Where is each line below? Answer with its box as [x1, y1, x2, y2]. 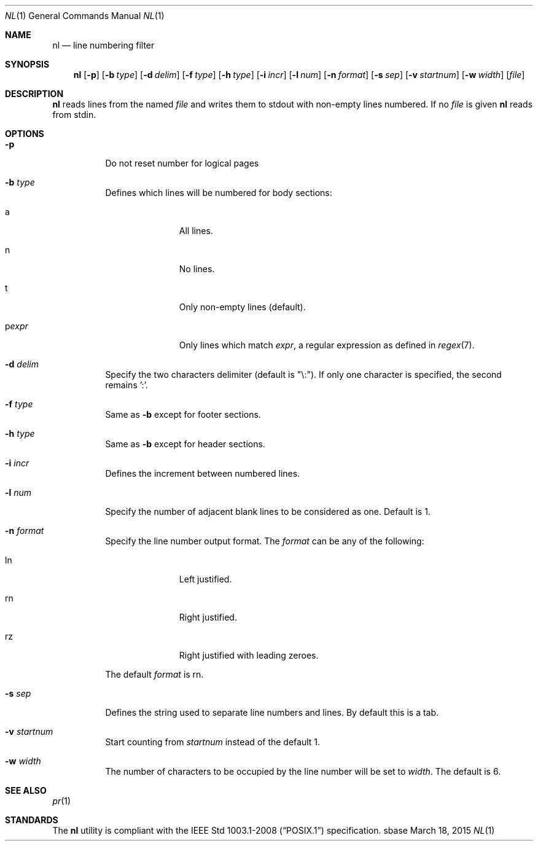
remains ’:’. [105, 380, 148, 390]
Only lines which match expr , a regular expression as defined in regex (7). [179, 340, 475, 350]
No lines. [179, 264, 215, 274]
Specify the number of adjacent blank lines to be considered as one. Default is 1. [105, 506, 431, 517]
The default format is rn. [105, 669, 204, 680]
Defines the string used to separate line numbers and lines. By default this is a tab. [105, 707, 439, 718]
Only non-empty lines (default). [179, 302, 306, 312]
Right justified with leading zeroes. [179, 650, 319, 660]
